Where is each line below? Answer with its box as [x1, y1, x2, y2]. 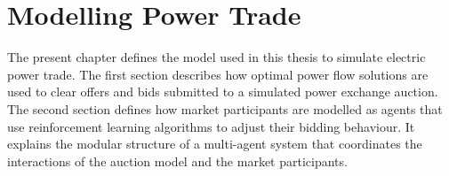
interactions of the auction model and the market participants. [7, 151, 348, 170]
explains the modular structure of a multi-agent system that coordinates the [7, 134, 422, 153]
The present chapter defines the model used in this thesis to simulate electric [7, 48, 426, 66]
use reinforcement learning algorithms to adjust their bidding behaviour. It [7, 117, 415, 135]
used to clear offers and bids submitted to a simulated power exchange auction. [7, 82, 438, 101]
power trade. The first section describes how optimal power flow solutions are [7, 65, 429, 83]
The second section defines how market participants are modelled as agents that [7, 99, 443, 118]
